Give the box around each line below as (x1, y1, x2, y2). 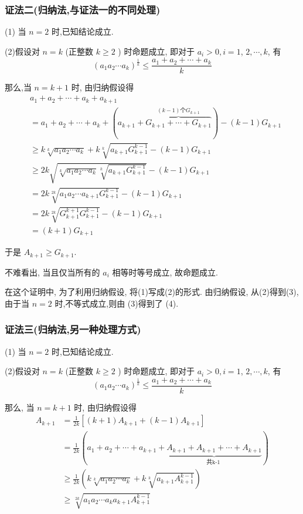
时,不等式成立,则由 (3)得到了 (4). (55, 297, 179, 309)
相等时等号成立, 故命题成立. (112, 266, 218, 278)
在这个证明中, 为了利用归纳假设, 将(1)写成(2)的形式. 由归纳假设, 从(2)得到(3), (5, 285, 299, 298)
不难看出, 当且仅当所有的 (5, 266, 100, 278)
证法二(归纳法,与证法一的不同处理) (5, 2, 161, 16)
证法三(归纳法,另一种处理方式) (5, 322, 141, 337)
